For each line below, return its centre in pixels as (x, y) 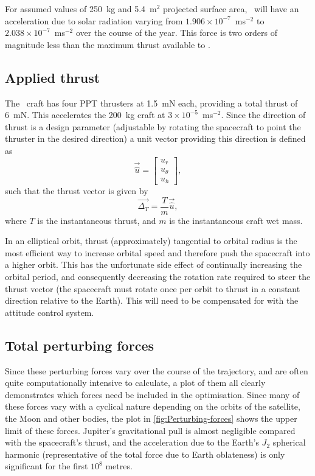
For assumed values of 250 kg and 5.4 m (81, 9)
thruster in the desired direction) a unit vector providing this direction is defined (155, 138)
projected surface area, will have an (231, 9)
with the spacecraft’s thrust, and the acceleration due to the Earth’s (132, 442)
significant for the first (47, 466)
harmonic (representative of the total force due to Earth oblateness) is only (145, 454)
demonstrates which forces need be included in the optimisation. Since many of (152, 394)
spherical (289, 442)
